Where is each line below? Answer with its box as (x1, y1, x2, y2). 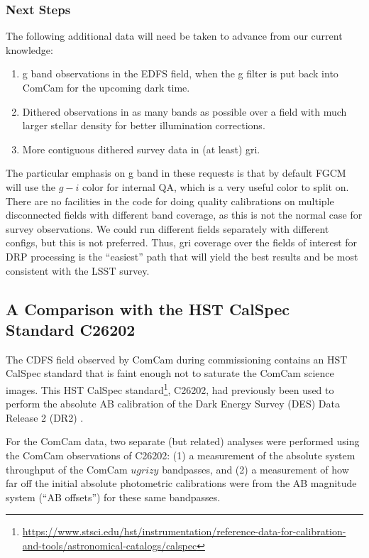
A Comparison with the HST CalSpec (6, 297, 290, 319)
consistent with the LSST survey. (6, 263, 150, 278)
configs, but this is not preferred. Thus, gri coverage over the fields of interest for (6, 235, 358, 250)
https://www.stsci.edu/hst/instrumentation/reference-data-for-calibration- (22, 524, 346, 539)
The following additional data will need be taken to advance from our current (6, 28, 343, 43)
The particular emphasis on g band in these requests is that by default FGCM (6, 165, 346, 180)
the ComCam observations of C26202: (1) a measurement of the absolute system (6, 447, 356, 462)
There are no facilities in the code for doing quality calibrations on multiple (6, 193, 334, 208)
